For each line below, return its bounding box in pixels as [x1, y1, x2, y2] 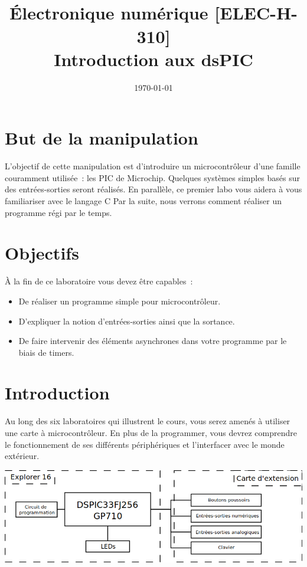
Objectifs [5, 241, 79, 265]
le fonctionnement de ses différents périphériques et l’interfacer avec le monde [5, 438, 285, 450]
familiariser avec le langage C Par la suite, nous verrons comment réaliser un [5, 195, 282, 207]
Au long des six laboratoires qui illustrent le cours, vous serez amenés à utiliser [5, 415, 290, 427]
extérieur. [5, 450, 40, 462]
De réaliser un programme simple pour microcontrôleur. [18, 294, 221, 307]
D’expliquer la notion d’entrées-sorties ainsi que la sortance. [18, 314, 235, 327]
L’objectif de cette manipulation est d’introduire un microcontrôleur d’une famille [5, 160, 301, 172]
